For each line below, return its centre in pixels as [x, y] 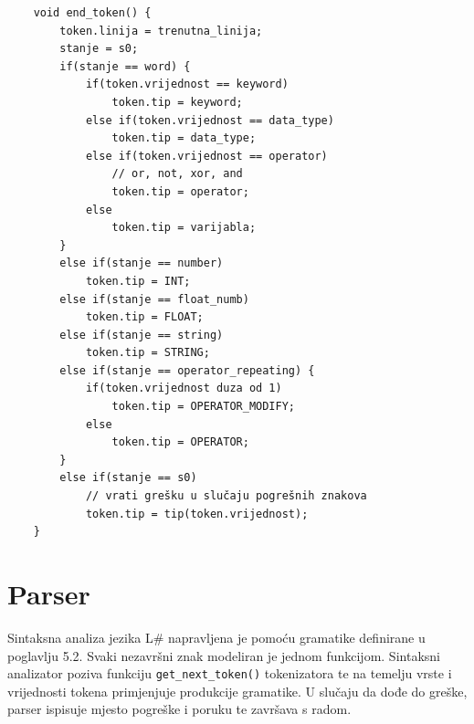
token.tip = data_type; [184, 138]
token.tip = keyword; [177, 102]
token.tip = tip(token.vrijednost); [197, 514]
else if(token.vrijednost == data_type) [210, 120]
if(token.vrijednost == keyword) [187, 84]
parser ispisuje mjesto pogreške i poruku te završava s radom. [179, 709]
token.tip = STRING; [147, 353]
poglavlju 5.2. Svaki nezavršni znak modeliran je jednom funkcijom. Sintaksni [224, 655]
